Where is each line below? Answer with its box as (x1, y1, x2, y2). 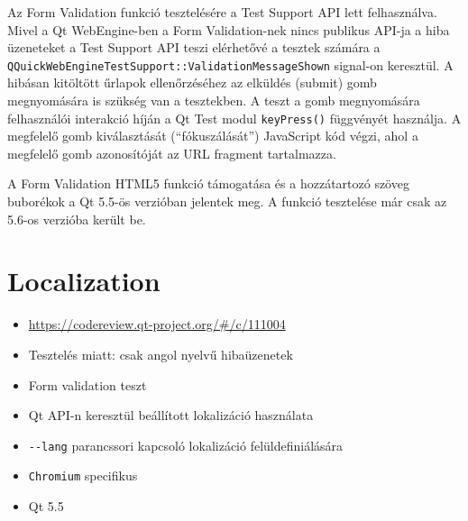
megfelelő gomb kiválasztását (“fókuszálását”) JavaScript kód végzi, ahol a (7, 126, 418, 145)
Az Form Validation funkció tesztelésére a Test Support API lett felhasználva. (7, 3, 437, 21)
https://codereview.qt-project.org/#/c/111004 (28, 315, 286, 334)
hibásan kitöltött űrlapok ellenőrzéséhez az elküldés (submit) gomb (7, 73, 377, 92)
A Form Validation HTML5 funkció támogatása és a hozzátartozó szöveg (7, 174, 409, 193)
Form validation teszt (28, 375, 147, 394)
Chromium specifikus (28, 466, 138, 485)
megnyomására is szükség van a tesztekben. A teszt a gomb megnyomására (7, 91, 420, 110)
